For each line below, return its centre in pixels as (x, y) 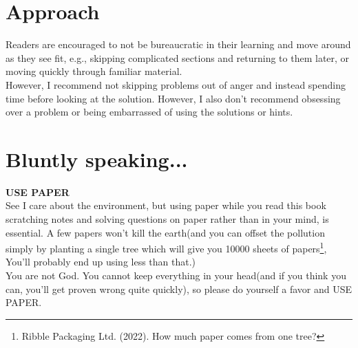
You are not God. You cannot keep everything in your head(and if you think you (176, 275)
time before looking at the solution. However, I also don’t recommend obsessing (173, 98)
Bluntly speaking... (97, 159)
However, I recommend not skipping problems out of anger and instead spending (176, 84)
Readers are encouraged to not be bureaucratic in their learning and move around (178, 44)
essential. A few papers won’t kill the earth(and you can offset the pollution (165, 232)
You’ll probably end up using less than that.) (101, 262)
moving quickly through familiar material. (94, 71)
